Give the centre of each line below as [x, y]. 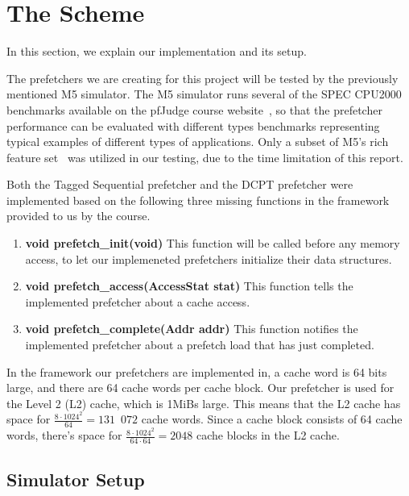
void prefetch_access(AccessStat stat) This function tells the [189, 286]
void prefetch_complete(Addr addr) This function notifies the [192, 329]
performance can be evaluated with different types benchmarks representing [193, 125]
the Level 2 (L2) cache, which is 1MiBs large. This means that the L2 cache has [204, 403]
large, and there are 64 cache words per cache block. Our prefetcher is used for [200, 388]
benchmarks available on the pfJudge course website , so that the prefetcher [194, 109]
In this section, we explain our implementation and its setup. [157, 51]
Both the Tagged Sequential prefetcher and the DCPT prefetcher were [180, 184]
